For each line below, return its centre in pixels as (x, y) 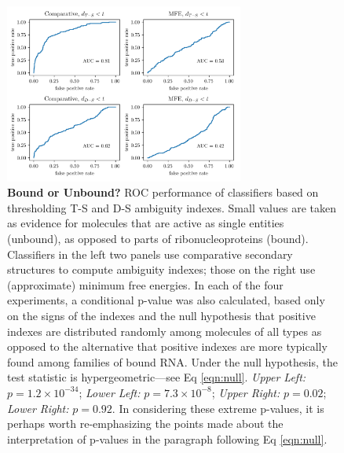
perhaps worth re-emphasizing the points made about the (145, 424)
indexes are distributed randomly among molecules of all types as (165, 331)
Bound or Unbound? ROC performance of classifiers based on (163, 192)
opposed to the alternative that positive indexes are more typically (167, 346)
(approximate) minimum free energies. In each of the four (145, 284)
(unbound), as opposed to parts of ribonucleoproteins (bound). (158, 238)
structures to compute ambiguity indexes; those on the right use (161, 269)
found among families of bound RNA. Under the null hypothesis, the (172, 361)
